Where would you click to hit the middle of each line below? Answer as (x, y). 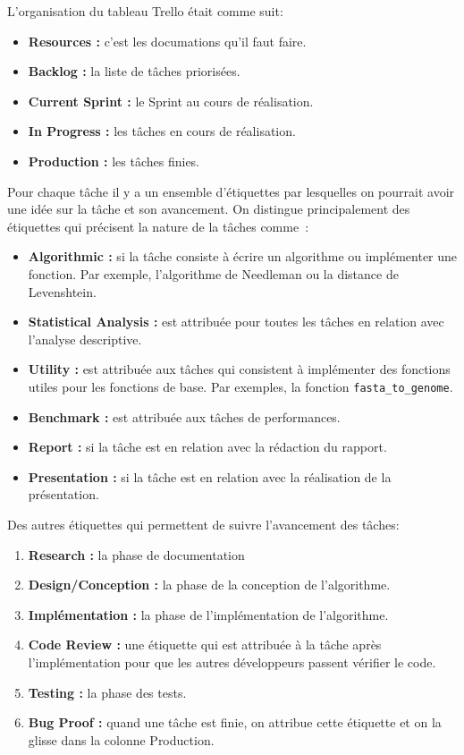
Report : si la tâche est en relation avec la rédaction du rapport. (207, 447)
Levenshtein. (62, 291)
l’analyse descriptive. (85, 339)
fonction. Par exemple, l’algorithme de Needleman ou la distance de (213, 273)
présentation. (63, 494)
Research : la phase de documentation (136, 554)
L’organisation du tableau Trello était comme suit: (145, 11)
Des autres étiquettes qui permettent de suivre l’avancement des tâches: (203, 524)
